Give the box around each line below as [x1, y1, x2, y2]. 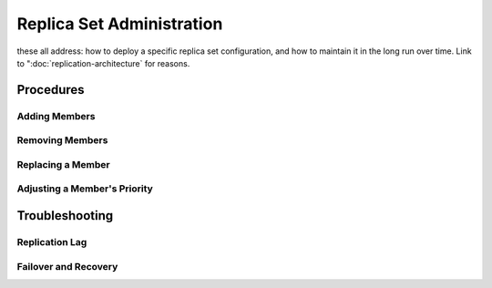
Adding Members [16, 109, 96, 122]
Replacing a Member [16, 158, 110, 170]
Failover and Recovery [16, 260, 118, 273]
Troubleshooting [16, 208, 114, 223]
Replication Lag [16, 235, 87, 248]
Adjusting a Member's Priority [16, 182, 154, 195]
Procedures [16, 82, 86, 98]
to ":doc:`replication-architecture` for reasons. [16, 57, 190, 68]
